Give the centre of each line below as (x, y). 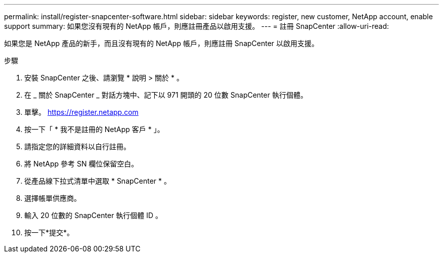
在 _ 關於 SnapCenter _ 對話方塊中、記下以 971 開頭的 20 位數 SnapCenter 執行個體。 (166, 95)
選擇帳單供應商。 (53, 198)
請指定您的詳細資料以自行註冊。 (77, 146)
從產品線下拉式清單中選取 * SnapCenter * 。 (98, 181)
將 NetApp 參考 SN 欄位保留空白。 (81, 164)
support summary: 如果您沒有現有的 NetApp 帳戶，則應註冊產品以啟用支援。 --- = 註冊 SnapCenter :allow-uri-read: (197, 26)
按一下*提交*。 (49, 232)
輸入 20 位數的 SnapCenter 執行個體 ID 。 (94, 215)
